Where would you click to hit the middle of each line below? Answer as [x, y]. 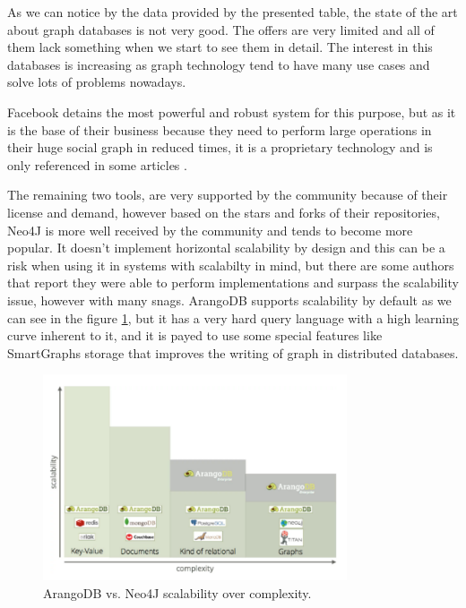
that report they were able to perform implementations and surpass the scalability [233, 283]
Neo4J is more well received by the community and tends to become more [210, 230]
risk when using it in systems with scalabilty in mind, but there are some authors [231, 265]
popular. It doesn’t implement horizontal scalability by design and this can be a [226, 248]
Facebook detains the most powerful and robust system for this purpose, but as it [232, 111]
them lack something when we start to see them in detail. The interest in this [220, 47]
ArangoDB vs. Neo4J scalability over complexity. [177, 592]
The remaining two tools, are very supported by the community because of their [228, 195]
